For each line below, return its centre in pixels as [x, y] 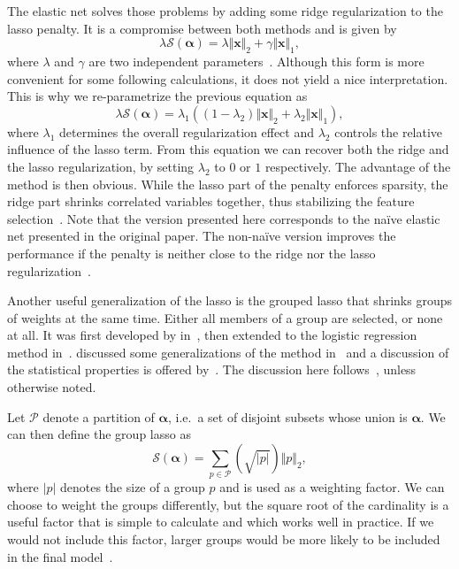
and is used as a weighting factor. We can [332, 487]
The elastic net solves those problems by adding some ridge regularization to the [225, 11]
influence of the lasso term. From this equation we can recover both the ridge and [228, 149]
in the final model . [60, 556]
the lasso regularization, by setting [101, 166]
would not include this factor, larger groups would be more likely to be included [224, 538]
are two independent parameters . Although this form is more [256, 61]
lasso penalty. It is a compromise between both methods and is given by [202, 28]
